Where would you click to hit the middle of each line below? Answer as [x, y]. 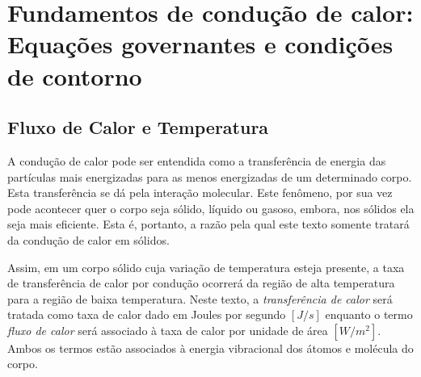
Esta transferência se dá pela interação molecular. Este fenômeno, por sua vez [200, 193]
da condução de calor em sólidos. [88, 239]
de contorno [75, 75]
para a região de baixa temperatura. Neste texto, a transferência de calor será [200, 298]
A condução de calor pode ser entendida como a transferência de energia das [197, 160]
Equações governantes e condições [200, 44]
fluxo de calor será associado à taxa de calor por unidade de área [168, 330]
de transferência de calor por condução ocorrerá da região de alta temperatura [201, 283]
